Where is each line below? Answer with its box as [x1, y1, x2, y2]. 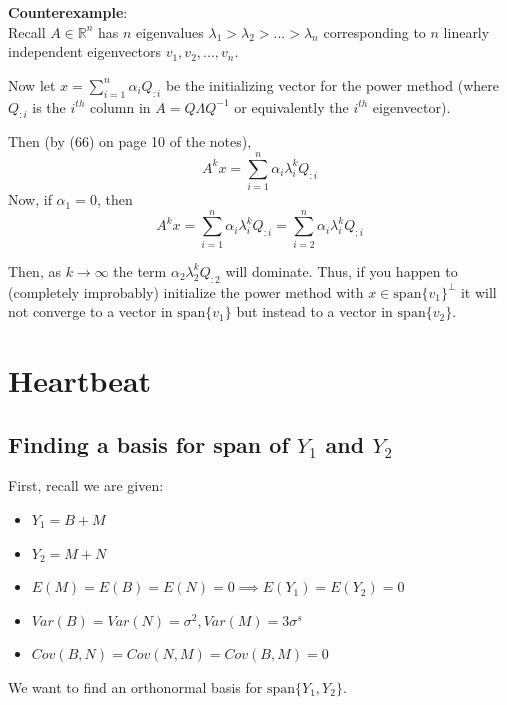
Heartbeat [8, 359, 152, 400]
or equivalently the [234, 96, 349, 117]
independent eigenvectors [8, 41, 161, 62]
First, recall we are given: [8, 475, 164, 496]
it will [460, 281, 497, 302]
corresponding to [323, 21, 426, 42]
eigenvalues [136, 21, 204, 42]
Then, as [8, 260, 61, 281]
